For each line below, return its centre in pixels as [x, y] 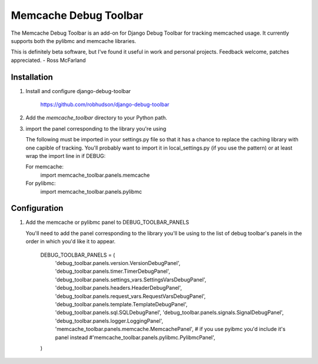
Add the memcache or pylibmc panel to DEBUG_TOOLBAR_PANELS [107, 222]
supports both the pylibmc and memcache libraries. [74, 41]
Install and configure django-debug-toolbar [78, 91]
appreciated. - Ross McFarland [48, 60]
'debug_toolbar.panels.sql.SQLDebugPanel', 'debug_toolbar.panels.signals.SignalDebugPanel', [169, 313]
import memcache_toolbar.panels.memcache [95, 175]
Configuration [37, 208]
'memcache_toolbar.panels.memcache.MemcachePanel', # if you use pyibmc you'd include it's [170, 329]
